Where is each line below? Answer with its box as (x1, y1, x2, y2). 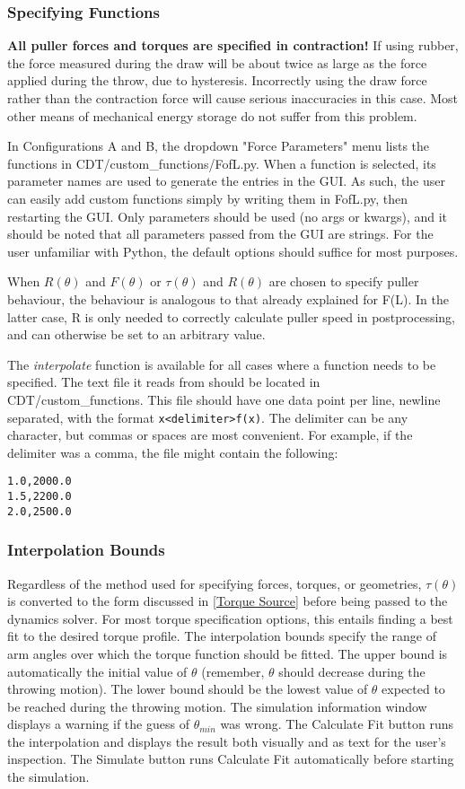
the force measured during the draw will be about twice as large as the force (7, 53, 427, 72)
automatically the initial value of (7, 662, 188, 680)
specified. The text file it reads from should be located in (7, 373, 320, 391)
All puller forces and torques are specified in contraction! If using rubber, (7, 36, 459, 55)
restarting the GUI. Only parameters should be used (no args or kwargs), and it (7, 206, 448, 225)
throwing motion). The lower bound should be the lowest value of (7, 679, 368, 698)
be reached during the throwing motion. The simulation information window (7, 697, 427, 715)
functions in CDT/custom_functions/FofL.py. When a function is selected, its (7, 153, 436, 172)
